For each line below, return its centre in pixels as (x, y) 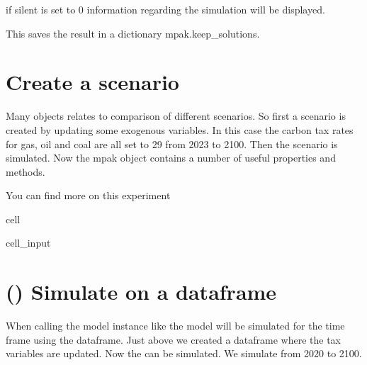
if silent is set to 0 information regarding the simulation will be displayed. (165, 9)
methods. (26, 171)
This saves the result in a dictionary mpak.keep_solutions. (133, 33)
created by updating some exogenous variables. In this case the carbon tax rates (180, 129)
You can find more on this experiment (88, 195)
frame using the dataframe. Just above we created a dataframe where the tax (174, 339)
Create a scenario (92, 82)
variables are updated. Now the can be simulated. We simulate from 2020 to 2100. (184, 353)
